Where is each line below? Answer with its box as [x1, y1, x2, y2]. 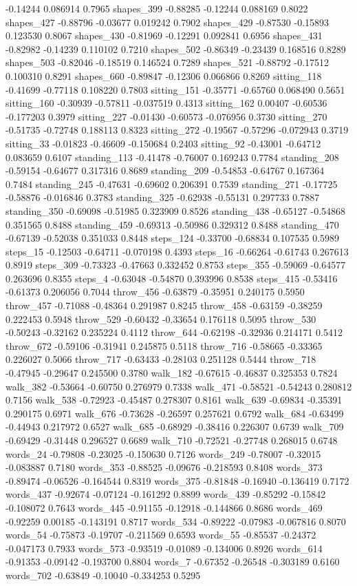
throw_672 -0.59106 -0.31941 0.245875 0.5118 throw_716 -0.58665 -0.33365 [6, 338, 323, 353]
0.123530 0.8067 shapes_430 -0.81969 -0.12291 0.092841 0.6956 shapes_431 [6, 28, 323, 43]
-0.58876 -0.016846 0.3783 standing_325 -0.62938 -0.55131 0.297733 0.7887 [6, 190, 320, 205]
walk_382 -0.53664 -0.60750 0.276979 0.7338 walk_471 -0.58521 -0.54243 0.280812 [6, 379, 352, 393]
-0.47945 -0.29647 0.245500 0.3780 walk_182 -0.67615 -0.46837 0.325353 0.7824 [6, 366, 338, 380]
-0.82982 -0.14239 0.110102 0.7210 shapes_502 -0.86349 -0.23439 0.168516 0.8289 [6, 41, 346, 56]
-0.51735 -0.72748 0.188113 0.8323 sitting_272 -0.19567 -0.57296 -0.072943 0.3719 [6, 123, 349, 137]
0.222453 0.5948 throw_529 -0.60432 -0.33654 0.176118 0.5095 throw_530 [6, 311, 316, 326]
